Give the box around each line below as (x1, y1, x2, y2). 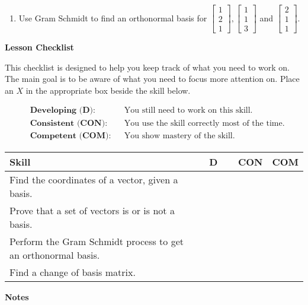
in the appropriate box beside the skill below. (25, 84, 191, 96)
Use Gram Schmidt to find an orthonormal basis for (18, 11, 207, 24)
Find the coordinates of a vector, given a (9, 172, 178, 186)
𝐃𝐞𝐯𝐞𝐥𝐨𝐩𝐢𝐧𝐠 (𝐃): (30, 106, 95, 115)
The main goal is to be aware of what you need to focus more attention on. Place (5, 72, 300, 85)
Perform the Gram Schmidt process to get (9, 234, 184, 248)
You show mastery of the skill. (124, 131, 235, 140)
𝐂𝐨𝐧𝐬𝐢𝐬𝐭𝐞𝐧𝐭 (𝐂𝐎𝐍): (30, 119, 108, 128)
